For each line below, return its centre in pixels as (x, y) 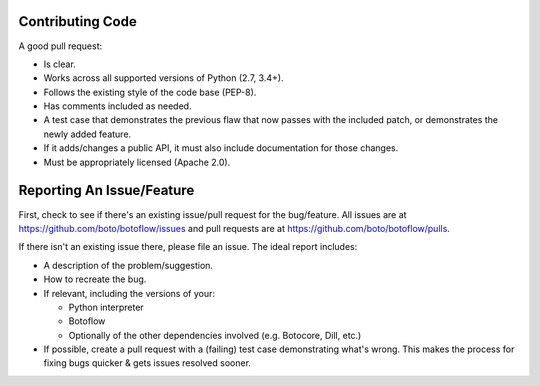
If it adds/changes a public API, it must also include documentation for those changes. (221, 148)
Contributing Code (77, 21)
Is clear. (60, 64)
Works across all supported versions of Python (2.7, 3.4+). (163, 78)
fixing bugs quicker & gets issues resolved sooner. (147, 363)
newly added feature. (87, 134)
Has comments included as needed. (117, 106)
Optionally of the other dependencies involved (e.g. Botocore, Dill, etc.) (215, 335)
